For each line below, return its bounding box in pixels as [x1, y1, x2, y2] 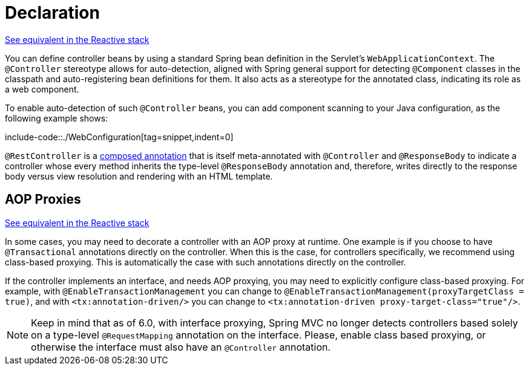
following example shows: [5, 112, 108, 123]
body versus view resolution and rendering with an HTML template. [5, 170, 273, 181]
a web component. [5, 83, 79, 94]
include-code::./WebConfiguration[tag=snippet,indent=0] [5, 131, 234, 142]
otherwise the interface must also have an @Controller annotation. [31, 340, 331, 353]
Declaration [5, 2, 100, 23]
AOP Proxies [5, 192, 81, 207]
